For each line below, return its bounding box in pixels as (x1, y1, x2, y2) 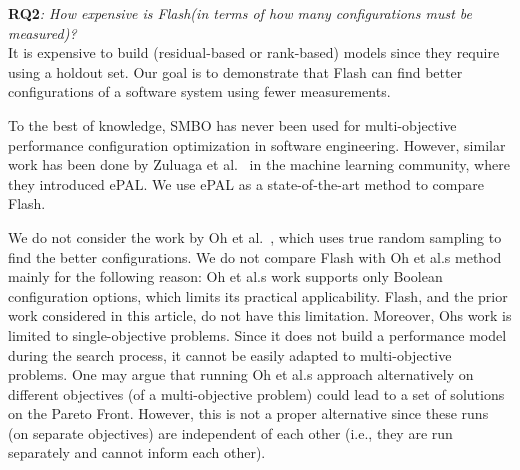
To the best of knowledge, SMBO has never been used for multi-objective (8, 114, 457, 135)
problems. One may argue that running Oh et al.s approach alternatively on (8, 364, 474, 385)
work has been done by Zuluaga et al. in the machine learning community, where (8, 154, 510, 175)
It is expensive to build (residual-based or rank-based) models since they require (8, 42, 500, 63)
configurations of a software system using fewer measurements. (8, 81, 391, 102)
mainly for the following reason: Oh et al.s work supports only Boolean (8, 266, 443, 287)
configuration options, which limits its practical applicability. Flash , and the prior (8, 285, 508, 306)
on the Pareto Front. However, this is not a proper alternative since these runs (8, 403, 489, 424)
